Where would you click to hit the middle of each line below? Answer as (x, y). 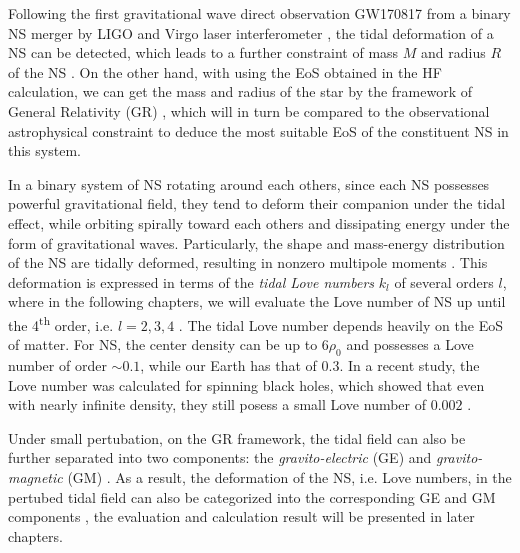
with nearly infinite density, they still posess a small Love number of (217, 404)
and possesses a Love (410, 344)
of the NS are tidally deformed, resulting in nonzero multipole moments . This (248, 262)
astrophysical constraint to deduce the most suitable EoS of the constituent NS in (258, 130)
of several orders (444, 281)
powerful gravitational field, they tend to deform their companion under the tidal (257, 203)
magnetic (35, 476)
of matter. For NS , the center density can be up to (163, 344)
